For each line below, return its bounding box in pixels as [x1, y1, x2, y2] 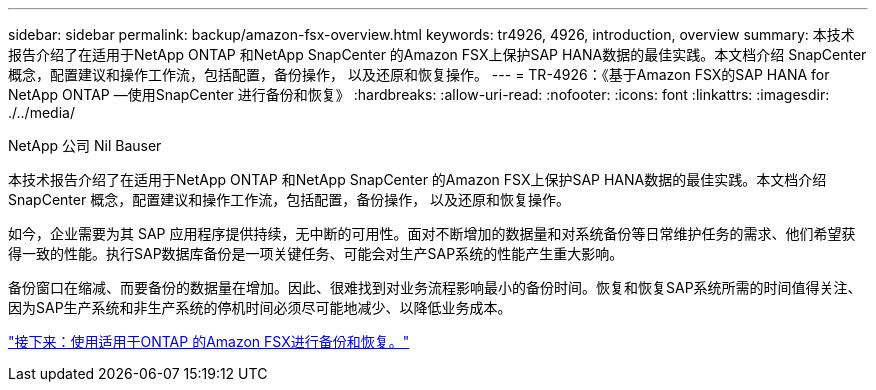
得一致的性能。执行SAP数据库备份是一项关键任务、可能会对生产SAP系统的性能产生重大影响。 [8, 245, 624, 262]
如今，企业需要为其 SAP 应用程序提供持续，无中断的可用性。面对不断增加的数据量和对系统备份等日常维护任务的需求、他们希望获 [8, 225, 856, 242]
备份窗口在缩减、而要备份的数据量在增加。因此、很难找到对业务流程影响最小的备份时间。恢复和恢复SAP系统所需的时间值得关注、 [8, 279, 862, 296]
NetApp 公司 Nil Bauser [8, 137, 162, 154]
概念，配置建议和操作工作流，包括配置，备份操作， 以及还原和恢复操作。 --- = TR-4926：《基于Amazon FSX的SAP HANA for [8, 66, 830, 83]
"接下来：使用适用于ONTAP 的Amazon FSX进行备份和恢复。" [8, 333, 410, 350]
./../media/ [8, 104, 75, 121]
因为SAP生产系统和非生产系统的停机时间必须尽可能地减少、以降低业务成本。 [8, 299, 512, 316]
